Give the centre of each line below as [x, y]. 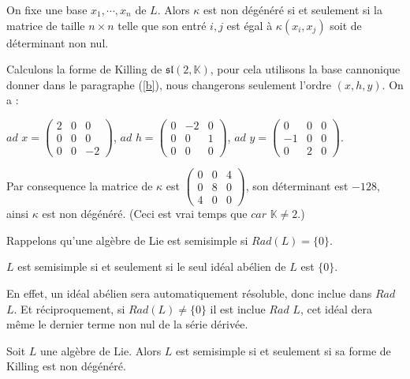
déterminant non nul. [58, 42]
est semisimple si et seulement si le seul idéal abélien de [152, 266]
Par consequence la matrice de [80, 185]
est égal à [250, 25]
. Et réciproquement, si [69, 308]
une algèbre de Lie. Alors [101, 350]
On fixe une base [47, 9]
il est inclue [238, 308]
